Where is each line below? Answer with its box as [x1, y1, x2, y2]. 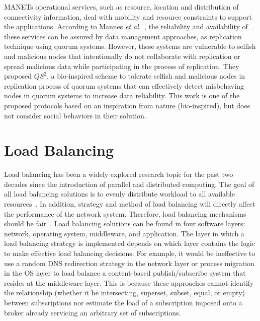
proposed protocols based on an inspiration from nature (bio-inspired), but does [4, 100, 250, 110]
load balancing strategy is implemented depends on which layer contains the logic [4, 238, 255, 248]
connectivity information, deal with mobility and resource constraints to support [4, 11, 252, 22]
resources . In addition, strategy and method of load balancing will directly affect [4, 199, 255, 209]
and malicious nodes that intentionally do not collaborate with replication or [4, 50, 240, 61]
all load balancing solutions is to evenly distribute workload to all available [4, 188, 235, 199]
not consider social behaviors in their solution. [4, 110, 146, 120]
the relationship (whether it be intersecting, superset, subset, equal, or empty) [4, 287, 245, 298]
